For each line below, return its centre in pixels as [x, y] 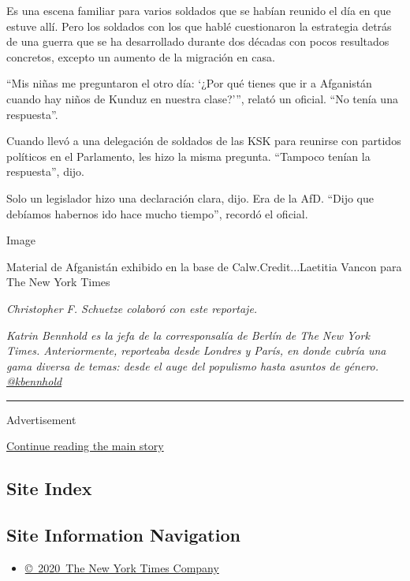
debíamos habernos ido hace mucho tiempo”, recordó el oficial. [157, 213]
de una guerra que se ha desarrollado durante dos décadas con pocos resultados [198, 41]
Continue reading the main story [85, 446]
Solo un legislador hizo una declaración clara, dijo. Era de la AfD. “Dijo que [190, 197]
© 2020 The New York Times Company [122, 568]
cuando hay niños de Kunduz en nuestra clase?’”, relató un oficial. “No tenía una [202, 98]
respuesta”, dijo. [45, 171]
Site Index [49, 488]
